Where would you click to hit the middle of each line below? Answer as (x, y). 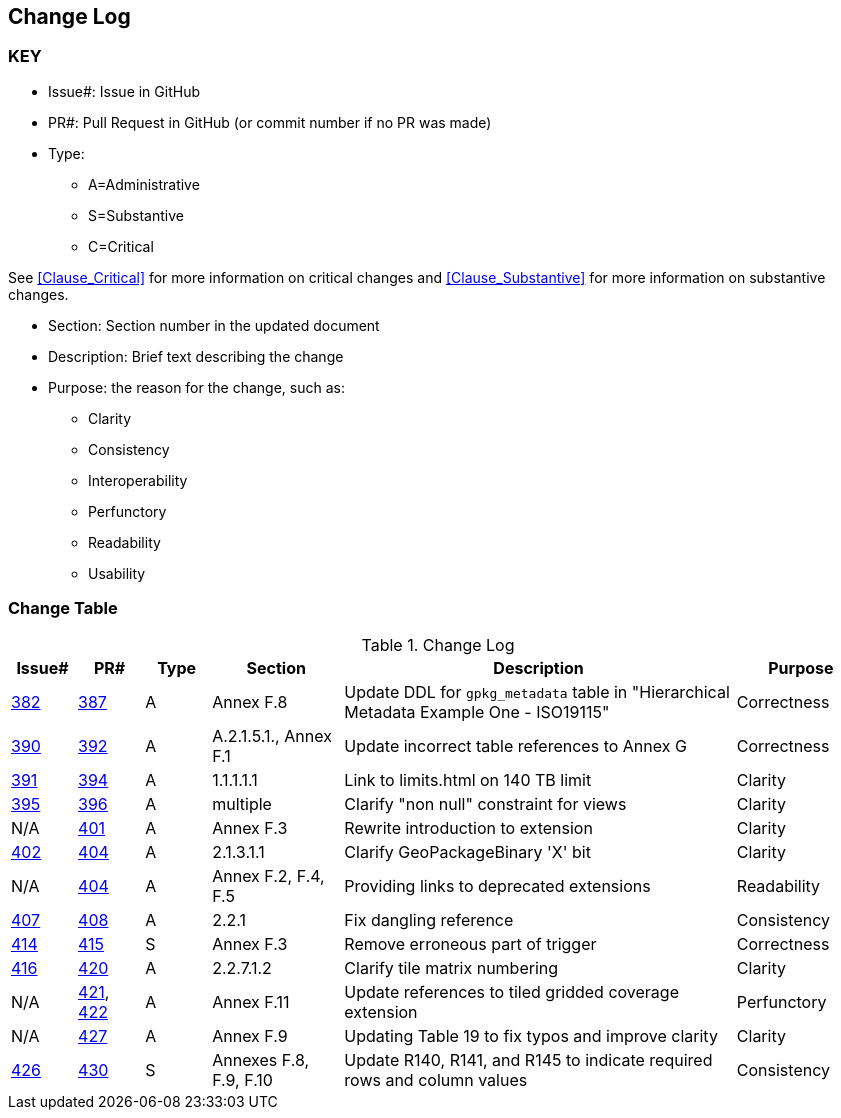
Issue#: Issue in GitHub (124, 91)
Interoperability (138, 480)
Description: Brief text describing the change (196, 356)
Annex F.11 (251, 1001)
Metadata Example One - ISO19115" (477, 711)
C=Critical (121, 246)
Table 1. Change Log (438, 644)
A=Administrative (144, 184)
